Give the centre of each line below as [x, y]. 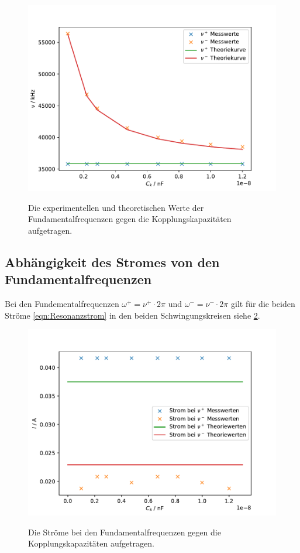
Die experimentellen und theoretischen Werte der [116, 207]
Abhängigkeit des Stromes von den [112, 262]
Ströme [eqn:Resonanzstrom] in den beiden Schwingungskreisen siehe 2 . [132, 315]
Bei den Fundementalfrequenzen [62, 303]
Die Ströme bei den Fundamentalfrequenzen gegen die [125, 532]
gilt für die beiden [263, 303]
